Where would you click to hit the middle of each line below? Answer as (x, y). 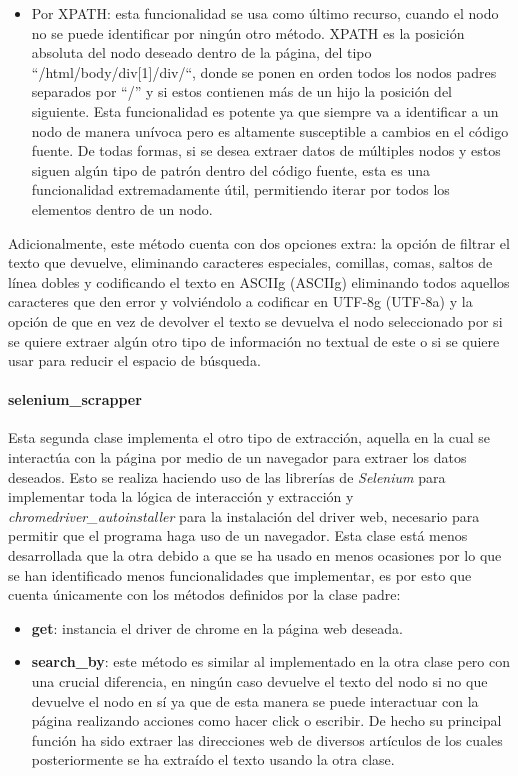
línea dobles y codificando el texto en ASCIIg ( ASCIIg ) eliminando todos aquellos (259, 281)
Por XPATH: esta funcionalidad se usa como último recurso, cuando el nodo (265, 13)
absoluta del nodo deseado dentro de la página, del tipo (201, 52)
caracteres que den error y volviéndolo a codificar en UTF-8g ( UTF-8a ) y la (240, 301)
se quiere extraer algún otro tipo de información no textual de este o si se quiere (254, 340)
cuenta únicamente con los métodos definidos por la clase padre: (204, 594)
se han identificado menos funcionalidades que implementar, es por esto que (240, 574)
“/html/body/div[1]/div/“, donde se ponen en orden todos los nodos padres (264, 71)
